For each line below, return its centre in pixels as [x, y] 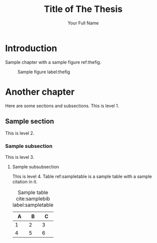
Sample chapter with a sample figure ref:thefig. [53, 62]
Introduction [31, 48]
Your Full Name [83, 23]
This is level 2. [20, 133]
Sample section [30, 121]
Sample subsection [29, 146]
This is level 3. [20, 157]
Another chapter [40, 92]
